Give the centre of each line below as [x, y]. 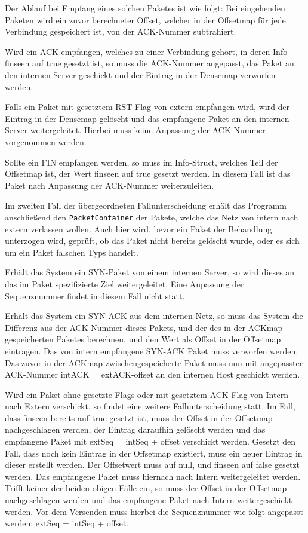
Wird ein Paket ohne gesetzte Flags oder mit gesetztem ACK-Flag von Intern [147, 394]
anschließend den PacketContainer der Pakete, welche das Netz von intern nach [152, 217]
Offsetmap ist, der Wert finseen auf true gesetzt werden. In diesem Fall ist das [148, 174]
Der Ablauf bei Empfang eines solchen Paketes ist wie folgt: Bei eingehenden [145, 8]
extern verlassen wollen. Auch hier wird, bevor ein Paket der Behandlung [138, 229]
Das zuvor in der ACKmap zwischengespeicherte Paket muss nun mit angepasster [154, 362]
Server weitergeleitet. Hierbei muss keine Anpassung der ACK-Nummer [135, 130]
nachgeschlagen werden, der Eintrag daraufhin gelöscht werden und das [135, 429]
